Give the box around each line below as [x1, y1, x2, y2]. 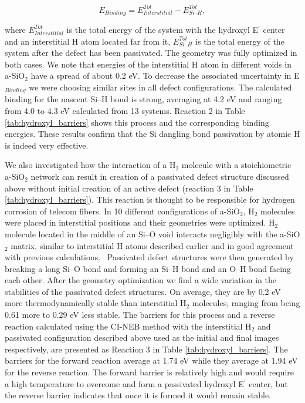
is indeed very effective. [5, 139, 89, 151]
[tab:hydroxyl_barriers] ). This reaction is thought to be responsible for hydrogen [5, 193, 295, 206]
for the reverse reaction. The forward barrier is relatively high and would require [5, 366, 294, 378]
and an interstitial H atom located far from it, [5, 35, 171, 47]
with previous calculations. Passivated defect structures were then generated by [5, 251, 294, 263]
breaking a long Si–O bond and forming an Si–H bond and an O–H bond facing [5, 262, 291, 274]
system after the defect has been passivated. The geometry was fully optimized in [5, 46, 297, 59]
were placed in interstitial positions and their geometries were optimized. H [5, 216, 275, 229]
